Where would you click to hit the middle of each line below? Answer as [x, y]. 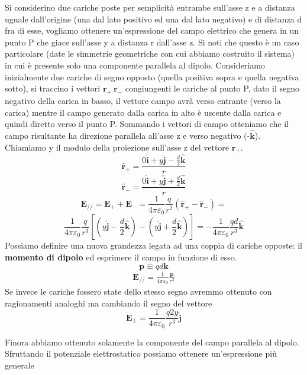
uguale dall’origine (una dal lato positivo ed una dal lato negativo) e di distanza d [153, 19]
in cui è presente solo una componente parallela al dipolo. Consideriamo [135, 65]
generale [20, 365]
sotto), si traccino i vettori [53, 88]
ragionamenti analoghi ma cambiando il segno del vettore [109, 303]
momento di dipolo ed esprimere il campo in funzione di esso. [121, 257]
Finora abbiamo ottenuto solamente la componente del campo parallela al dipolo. [152, 342]
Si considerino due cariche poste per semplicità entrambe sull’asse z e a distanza [150, 7]
